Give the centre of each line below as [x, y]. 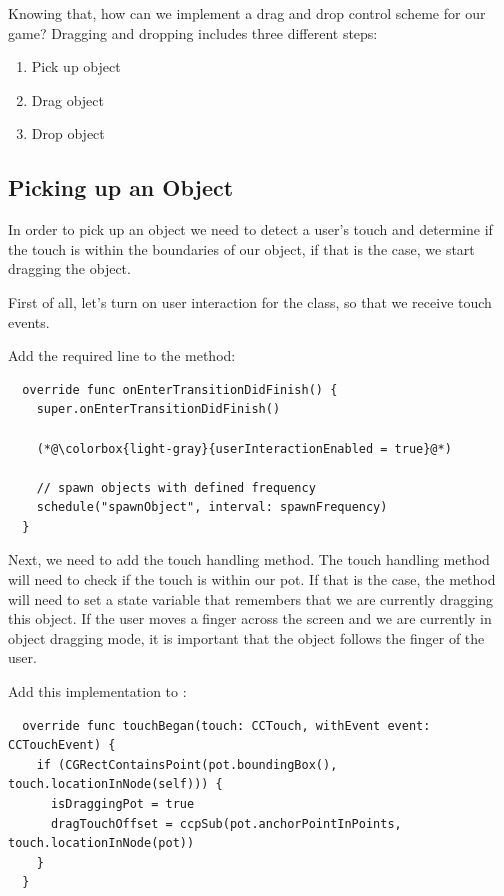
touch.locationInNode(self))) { [115, 784]
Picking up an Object [121, 187]
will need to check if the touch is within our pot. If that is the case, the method [252, 579]
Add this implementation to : [97, 691]
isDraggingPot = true [122, 804]
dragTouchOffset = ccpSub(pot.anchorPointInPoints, [226, 823]
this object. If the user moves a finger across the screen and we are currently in [250, 618]
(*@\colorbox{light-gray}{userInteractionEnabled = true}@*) [244, 448]
